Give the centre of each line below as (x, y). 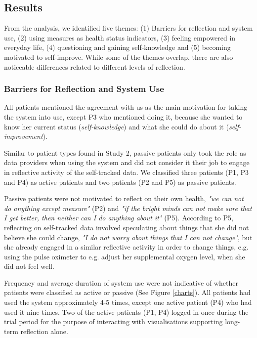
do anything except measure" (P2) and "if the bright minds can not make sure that (128, 208)
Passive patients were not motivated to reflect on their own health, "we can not (124, 198)
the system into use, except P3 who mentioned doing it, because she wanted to (123, 116)
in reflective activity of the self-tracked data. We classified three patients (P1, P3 (127, 172)
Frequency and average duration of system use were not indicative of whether (121, 282)
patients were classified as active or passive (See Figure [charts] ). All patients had (127, 292)
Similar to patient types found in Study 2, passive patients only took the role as (125, 152)
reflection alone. (44, 331)
